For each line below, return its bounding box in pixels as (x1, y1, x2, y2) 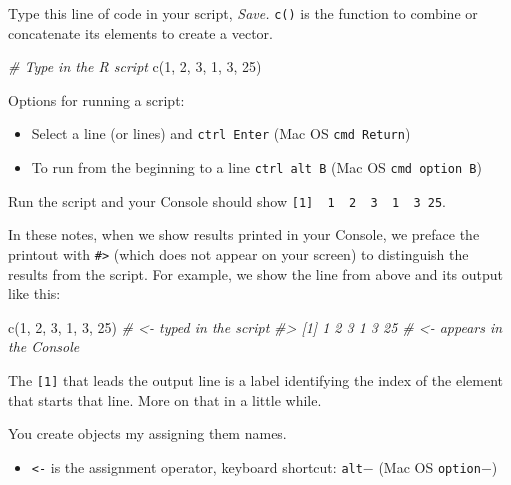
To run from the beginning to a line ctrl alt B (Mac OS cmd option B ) (31, 157, 482, 178)
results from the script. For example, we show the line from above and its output (8, 263, 504, 284)
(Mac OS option (378, 456, 481, 477)
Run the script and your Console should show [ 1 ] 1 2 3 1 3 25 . (8, 190, 446, 211)
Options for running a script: (8, 89, 185, 110)
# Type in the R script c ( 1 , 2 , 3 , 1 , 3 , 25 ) (8, 56, 262, 77)
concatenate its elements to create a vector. (8, 22, 273, 43)
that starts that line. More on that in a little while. (8, 389, 322, 410)
